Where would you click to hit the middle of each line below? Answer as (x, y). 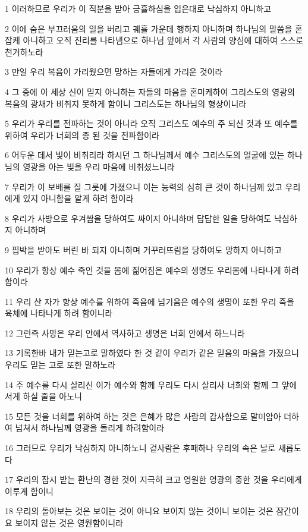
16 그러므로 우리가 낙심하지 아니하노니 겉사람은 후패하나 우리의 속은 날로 (140, 448)
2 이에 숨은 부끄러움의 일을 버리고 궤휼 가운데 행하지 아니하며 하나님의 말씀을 (149, 28)
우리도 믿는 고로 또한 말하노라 (60, 365)
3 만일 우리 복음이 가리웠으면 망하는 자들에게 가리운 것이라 (114, 72)
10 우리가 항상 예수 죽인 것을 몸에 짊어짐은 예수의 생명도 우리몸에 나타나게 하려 (152, 270)
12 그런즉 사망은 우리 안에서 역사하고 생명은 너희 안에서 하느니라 (125, 333)
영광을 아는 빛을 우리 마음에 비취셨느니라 (99, 166)
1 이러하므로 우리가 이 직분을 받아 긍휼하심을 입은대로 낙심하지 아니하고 (138, 8)
